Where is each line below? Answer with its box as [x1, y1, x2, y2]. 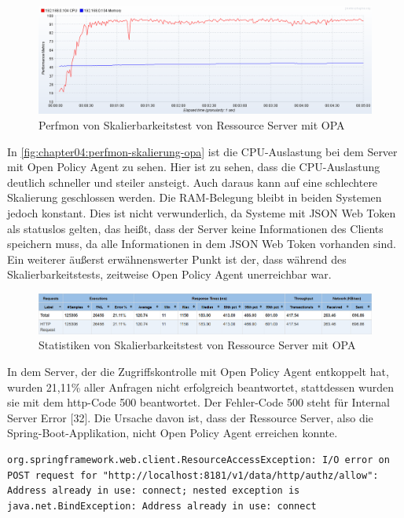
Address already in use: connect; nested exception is [7, 485, 300, 497]
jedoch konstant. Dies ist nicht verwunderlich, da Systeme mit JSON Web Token [7, 205, 396, 221]
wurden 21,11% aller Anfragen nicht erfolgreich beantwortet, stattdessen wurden [7, 378, 395, 395]
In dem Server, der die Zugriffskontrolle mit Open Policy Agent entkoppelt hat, [7, 363, 389, 379]
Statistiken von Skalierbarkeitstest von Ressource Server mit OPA [39, 337, 356, 353]
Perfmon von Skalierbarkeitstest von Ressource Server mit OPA [39, 117, 345, 133]
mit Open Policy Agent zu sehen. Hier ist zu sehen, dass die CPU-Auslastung [7, 159, 380, 175]
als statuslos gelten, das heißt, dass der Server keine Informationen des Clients [7, 220, 384, 236]
